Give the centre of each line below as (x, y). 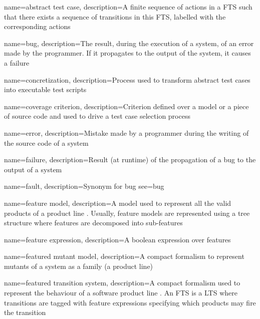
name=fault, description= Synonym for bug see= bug (84, 186)
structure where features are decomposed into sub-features (93, 223)
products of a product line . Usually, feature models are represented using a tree (127, 213)
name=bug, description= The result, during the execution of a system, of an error (129, 43)
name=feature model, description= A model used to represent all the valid (118, 203)
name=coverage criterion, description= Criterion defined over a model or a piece (126, 106)
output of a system (33, 169)
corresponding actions (37, 26)
